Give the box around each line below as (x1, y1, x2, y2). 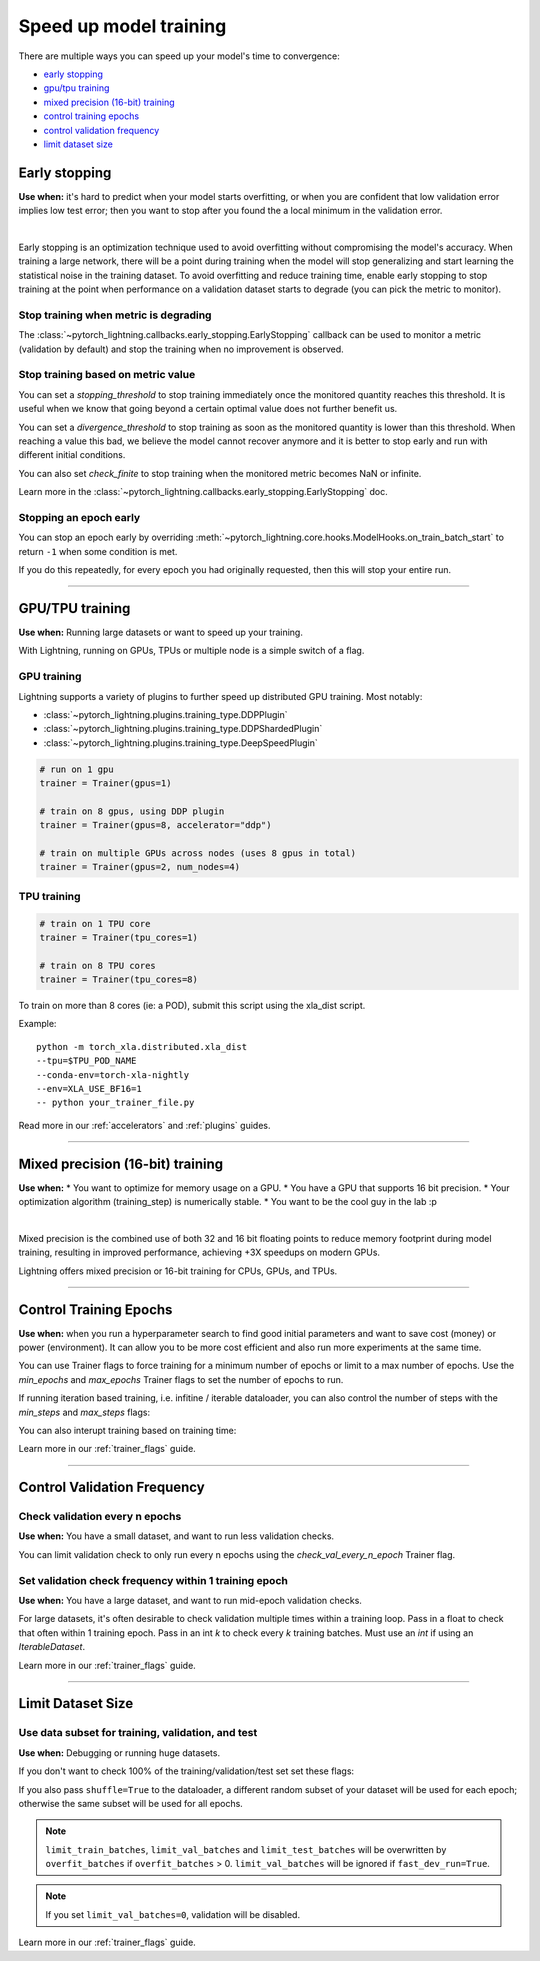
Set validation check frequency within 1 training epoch (18, 1573, 289, 1587)
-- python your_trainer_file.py (36, 1097, 195, 1109)
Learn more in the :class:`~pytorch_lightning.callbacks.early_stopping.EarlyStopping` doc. (18, 486, 389, 498)
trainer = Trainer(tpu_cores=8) (39, 974, 199, 985)
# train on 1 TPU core (39, 918, 151, 929)
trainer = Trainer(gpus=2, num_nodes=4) (39, 861, 240, 873)
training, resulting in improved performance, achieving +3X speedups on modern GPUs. (18, 1246, 380, 1259)
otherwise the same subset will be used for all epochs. (18, 1797, 244, 1809)
